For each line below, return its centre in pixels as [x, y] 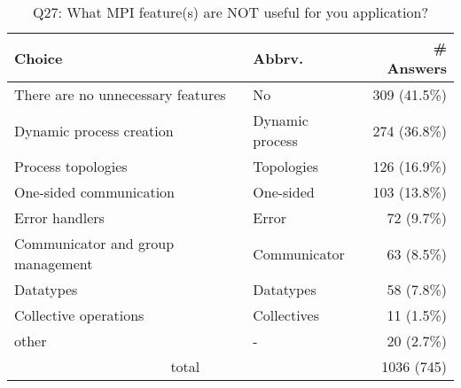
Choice [39, 58]
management [54, 264]
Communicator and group [94, 243]
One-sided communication [94, 192]
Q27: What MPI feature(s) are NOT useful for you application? [230, 12]
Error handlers [59, 217]
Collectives [286, 315]
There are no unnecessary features [120, 94]
